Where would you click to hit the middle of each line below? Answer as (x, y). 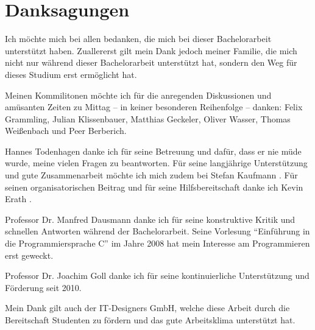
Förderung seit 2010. (43, 287)
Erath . (18, 199)
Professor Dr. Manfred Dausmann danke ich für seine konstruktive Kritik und (150, 219)
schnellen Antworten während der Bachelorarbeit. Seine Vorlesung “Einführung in (157, 231)
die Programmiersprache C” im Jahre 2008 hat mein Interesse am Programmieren (157, 243)
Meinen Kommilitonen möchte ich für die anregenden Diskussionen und (138, 95)
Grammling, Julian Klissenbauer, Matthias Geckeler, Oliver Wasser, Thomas (148, 118)
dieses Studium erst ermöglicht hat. (71, 74)
